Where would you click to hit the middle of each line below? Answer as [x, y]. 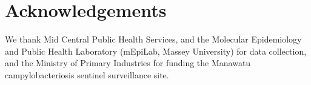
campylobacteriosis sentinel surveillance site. [87, 74]
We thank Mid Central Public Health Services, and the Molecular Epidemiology [153, 39]
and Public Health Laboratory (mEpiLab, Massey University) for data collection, [156, 51]
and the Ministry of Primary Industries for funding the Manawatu [128, 63]
